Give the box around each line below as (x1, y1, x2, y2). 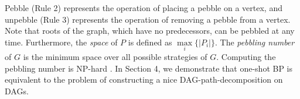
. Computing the (216, 51, 276, 62)
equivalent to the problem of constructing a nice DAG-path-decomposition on (5, 73, 283, 86)
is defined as (128, 36, 172, 48)
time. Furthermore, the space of (5, 36, 118, 48)
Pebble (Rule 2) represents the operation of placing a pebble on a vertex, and (5, 2, 282, 13)
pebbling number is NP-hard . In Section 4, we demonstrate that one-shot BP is (5, 62, 293, 74)
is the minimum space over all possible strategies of (23, 51, 207, 62)
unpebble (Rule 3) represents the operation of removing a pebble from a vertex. (5, 13, 291, 25)
